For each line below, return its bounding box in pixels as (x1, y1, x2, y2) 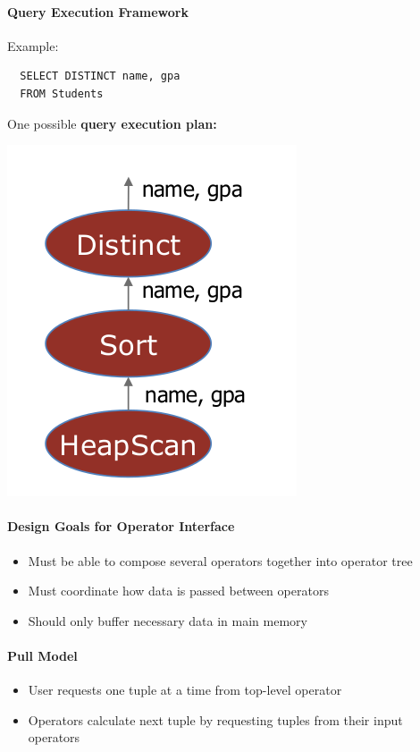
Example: (7, 36, 59, 55)
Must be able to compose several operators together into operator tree (28, 551, 413, 570)
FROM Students (20, 87, 104, 100)
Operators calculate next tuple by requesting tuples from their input (28, 710, 403, 729)
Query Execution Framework (7, 2, 189, 21)
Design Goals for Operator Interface (7, 517, 235, 536)
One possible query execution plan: (7, 114, 217, 132)
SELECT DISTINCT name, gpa (20, 70, 181, 83)
